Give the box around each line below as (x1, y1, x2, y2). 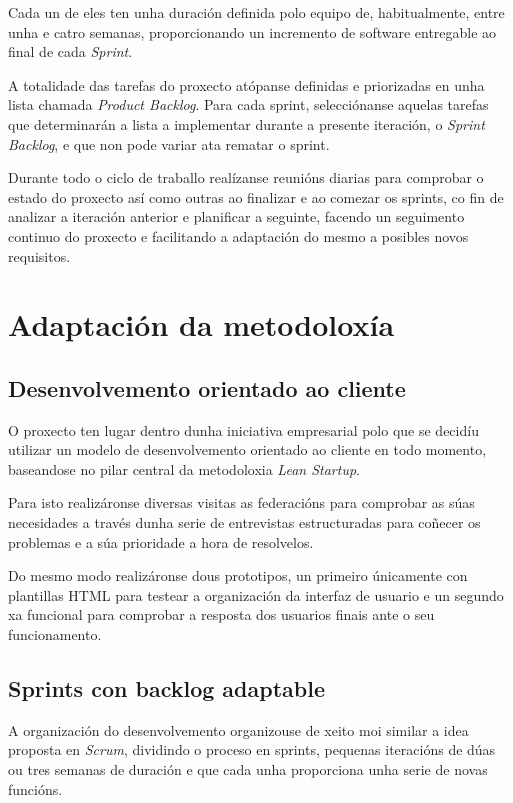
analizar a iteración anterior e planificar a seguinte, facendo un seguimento (8, 206, 465, 227)
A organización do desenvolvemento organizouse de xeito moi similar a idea (8, 719, 469, 740)
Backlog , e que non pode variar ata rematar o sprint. (8, 133, 330, 154)
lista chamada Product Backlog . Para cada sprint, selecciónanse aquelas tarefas (8, 94, 489, 115)
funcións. (8, 778, 63, 799)
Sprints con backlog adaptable (8, 673, 325, 704)
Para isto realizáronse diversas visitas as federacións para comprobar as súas (8, 492, 475, 513)
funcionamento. (8, 624, 102, 645)
